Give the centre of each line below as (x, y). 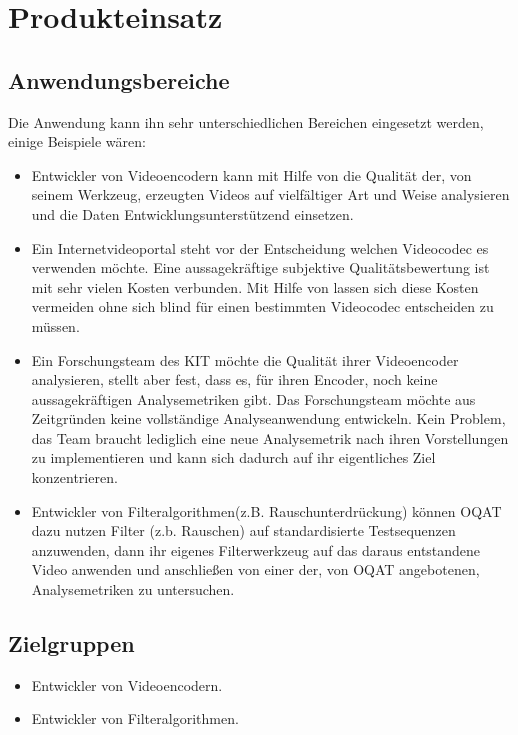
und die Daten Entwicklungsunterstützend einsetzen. (192, 213)
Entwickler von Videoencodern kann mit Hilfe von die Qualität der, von (251, 174)
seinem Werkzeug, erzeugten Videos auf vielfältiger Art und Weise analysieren (270, 194)
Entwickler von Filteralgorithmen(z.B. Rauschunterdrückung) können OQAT (266, 510)
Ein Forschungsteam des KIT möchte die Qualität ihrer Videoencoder (245, 359)
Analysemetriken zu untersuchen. (133, 589)
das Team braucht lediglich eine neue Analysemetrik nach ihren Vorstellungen (270, 437)
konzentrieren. (74, 477)
